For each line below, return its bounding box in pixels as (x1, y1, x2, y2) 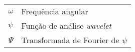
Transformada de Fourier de (21, 34, 119, 46)
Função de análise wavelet (21, 20, 111, 31)
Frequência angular (21, 5, 88, 17)
